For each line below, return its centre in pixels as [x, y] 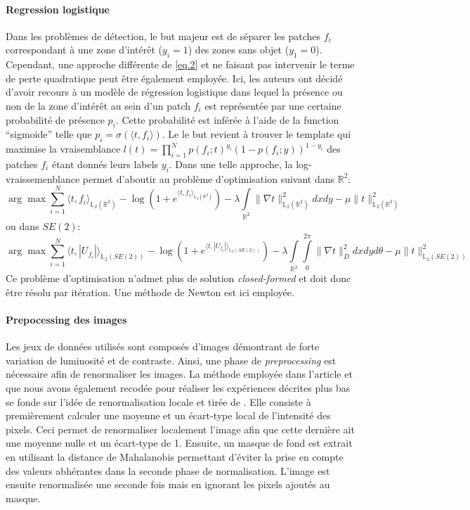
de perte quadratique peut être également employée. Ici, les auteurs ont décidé [174, 78]
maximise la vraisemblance [63, 149]
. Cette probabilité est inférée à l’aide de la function [227, 119]
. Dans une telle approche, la [231, 164]
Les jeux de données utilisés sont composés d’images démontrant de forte [163, 346]
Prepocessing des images [66, 320]
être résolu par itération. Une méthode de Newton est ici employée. [150, 292]
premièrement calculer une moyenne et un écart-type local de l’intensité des [168, 415]
